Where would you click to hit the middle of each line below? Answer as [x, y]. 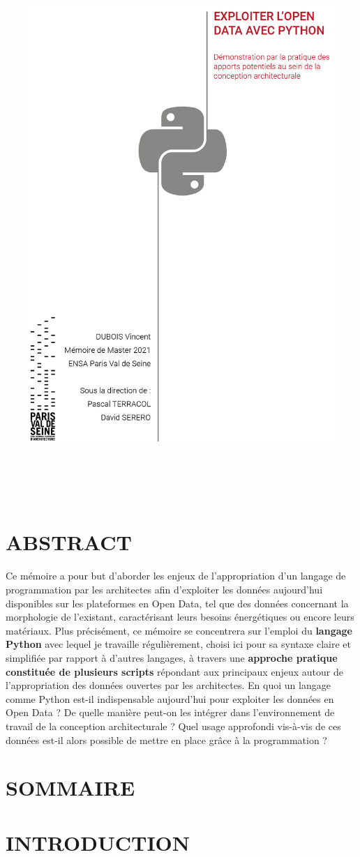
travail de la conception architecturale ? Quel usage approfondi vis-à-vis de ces [173, 726]
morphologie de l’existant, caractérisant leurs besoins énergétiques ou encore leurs [180, 617]
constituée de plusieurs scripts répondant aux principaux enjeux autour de [174, 671]
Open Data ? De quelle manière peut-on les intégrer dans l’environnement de [170, 712]
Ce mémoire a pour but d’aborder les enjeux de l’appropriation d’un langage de [176, 576]
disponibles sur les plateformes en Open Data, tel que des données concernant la [177, 603]
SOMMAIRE [70, 788]
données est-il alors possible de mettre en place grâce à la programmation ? [166, 740]
